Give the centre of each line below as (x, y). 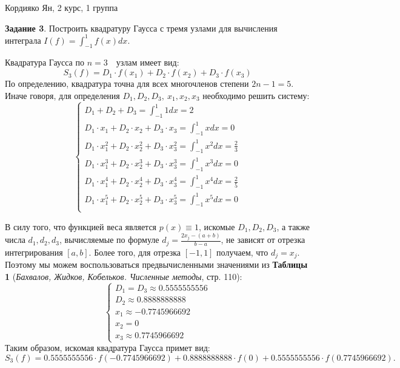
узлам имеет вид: (148, 62)
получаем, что (242, 252)
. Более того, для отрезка (135, 252)
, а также (293, 226)
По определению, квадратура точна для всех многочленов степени (127, 83)
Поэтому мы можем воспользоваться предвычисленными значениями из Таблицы (156, 264)
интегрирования (34, 252)
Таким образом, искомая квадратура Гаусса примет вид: (108, 348)
